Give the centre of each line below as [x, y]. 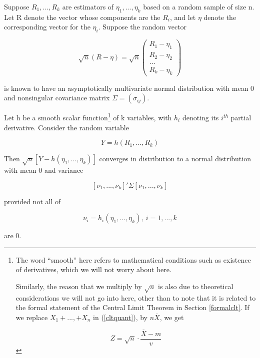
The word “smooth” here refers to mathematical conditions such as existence [133, 259]
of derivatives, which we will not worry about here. [93, 269]
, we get [172, 317]
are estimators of [88, 6]
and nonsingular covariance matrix [57, 98]
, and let [183, 17]
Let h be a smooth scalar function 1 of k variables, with [88, 117]
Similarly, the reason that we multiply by [79, 286]
